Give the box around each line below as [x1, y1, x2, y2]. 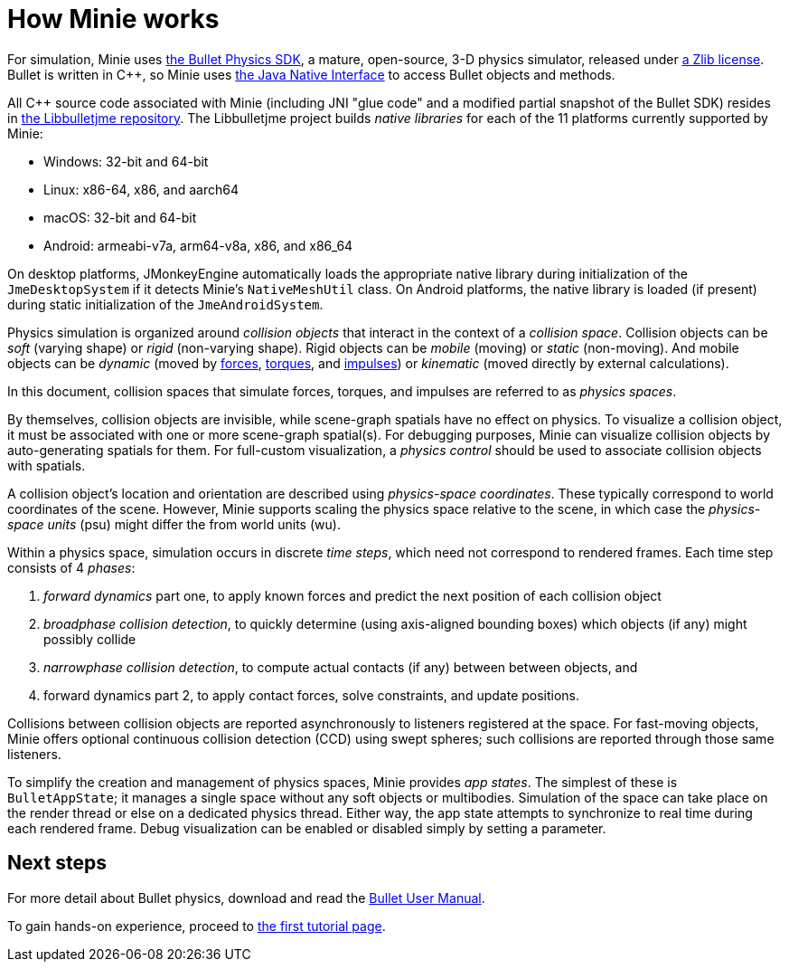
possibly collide [43, 631, 136, 647]
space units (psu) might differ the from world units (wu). [7, 516, 341, 532]
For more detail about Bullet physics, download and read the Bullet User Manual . [7, 889, 485, 906]
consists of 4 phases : [7, 559, 136, 575]
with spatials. [7, 457, 86, 473]
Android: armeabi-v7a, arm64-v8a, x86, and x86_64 [43, 237, 353, 253]
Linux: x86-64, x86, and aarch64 [43, 181, 240, 197]
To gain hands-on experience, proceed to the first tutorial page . [7, 917, 386, 934]
